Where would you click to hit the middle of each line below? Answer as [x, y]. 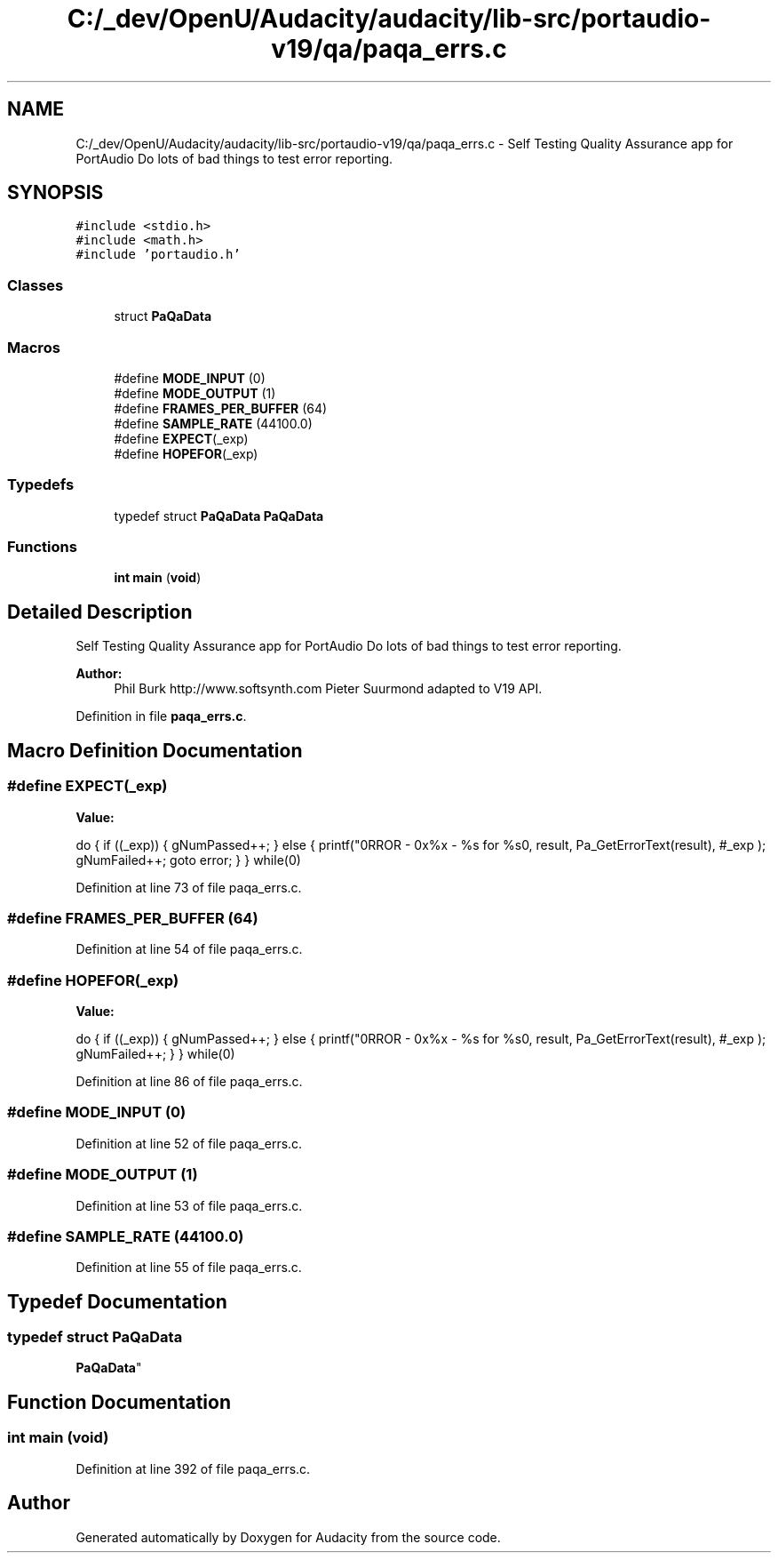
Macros [34, 347]
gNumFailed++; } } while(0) [155, 1054]
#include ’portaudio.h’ [158, 255]
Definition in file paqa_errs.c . [161, 716]
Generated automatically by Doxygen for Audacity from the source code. [288, 1537]
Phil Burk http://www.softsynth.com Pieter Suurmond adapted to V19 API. [328, 689]
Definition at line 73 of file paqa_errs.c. [189, 887]
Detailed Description [100, 612]
